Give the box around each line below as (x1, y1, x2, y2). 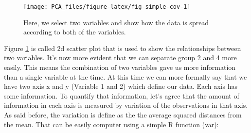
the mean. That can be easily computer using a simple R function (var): (4, 119, 219, 129)
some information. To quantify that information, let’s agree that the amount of (4, 90, 239, 100)
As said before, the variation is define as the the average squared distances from (4, 110, 242, 119)
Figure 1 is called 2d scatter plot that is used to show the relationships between (4, 43, 241, 53)
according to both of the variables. (23, 27, 126, 37)
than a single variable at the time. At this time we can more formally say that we (4, 71, 247, 82)
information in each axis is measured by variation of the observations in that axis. (4, 100, 248, 110)
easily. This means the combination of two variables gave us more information (4, 62, 236, 72)
